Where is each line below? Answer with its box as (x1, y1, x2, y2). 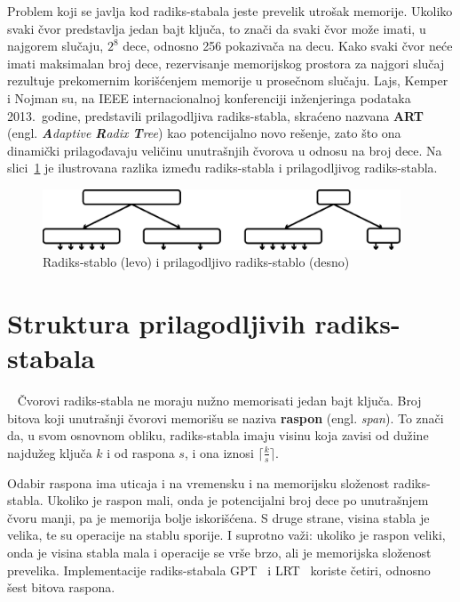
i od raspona (107, 443, 175, 462)
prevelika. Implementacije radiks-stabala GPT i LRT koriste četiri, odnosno (7, 560, 431, 579)
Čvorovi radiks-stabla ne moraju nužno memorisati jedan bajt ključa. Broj (17, 391, 422, 410)
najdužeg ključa (7, 443, 92, 462)
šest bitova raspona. (7, 578, 115, 597)
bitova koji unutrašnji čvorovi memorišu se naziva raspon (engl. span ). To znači (7, 408, 444, 427)
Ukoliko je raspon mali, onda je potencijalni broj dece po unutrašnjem (47, 491, 429, 510)
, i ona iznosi (184, 443, 254, 462)
